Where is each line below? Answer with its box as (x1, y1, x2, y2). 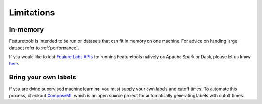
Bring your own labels (9, 73, 76, 81)
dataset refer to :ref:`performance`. (9, 45, 80, 51)
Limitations (9, 7, 55, 18)
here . (9, 61, 19, 66)
